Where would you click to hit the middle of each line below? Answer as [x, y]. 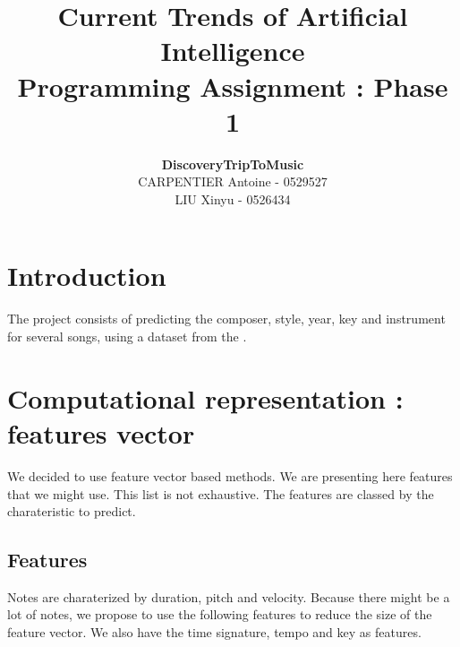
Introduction [87, 276]
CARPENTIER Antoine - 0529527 [233, 181]
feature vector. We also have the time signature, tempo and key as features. [214, 632]
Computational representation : [205, 397]
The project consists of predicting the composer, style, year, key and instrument [226, 319]
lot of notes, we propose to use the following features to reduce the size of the [220, 614]
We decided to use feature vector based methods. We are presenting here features [230, 475]
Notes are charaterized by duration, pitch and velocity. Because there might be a [229, 596]
